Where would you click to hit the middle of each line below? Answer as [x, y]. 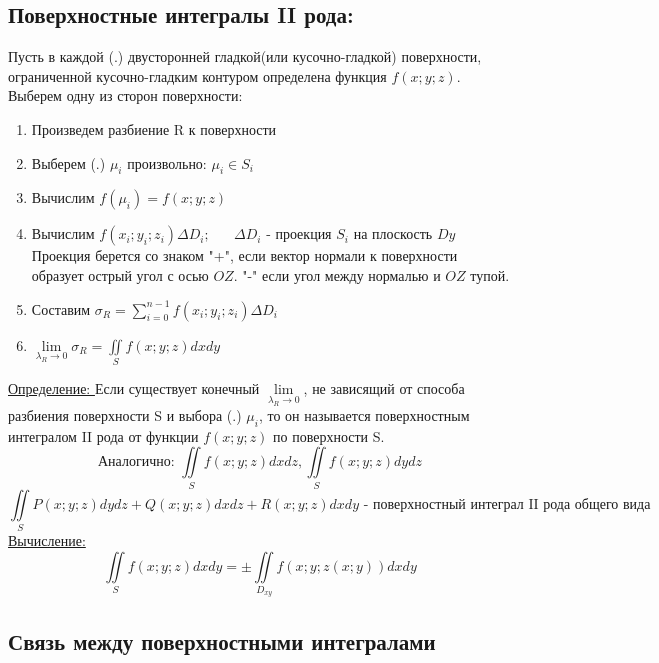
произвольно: [167, 162]
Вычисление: [47, 540]
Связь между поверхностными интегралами [222, 640]
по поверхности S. [329, 435]
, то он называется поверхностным [364, 415]
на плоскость [393, 233]
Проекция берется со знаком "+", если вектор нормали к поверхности [244, 255]
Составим [61, 308]
